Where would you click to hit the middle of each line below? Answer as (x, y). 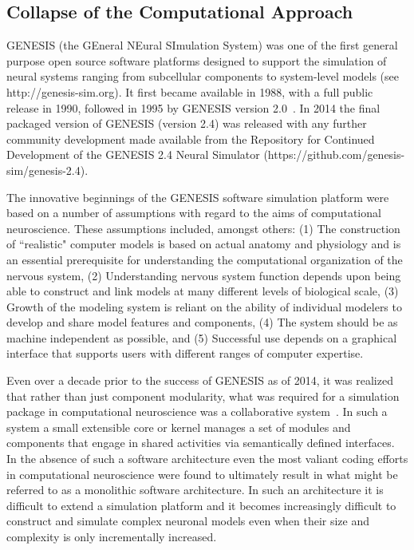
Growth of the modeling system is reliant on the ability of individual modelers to (204, 306)
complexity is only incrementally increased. (112, 537)
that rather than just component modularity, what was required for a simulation (203, 396)
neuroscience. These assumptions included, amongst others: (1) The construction (203, 228)
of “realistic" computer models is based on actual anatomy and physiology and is (204, 244)
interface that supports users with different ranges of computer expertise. (185, 353)
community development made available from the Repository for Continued (191, 138)
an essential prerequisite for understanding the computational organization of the (205, 259)
